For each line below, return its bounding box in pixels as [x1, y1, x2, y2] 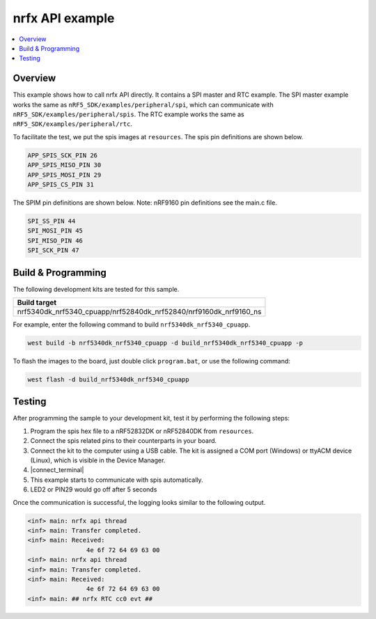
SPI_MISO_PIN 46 [27, 237, 84, 244]
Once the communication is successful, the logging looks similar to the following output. [13, 498, 266, 506]
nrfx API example [13, 10, 115, 26]
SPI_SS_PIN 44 [27, 217, 76, 225]
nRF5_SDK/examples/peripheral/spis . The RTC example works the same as [13, 110, 244, 118]
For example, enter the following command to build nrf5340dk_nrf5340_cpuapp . [13, 320, 251, 329]
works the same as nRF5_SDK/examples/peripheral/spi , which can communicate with [13, 100, 274, 109]
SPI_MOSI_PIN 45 [27, 227, 84, 235]
